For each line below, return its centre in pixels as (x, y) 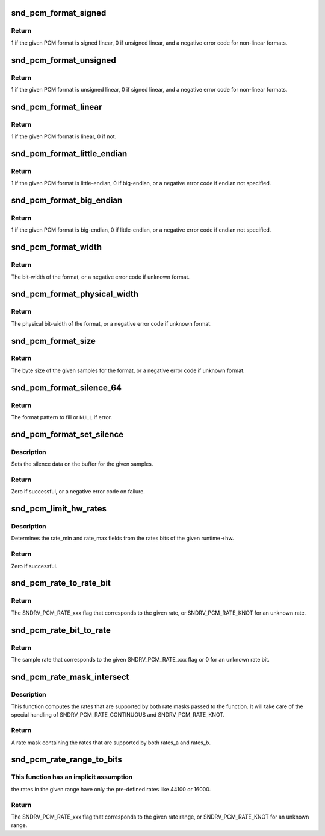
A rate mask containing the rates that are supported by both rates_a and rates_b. (111, 743)
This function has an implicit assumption (72, 777)
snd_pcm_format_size (54, 341)
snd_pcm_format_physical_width (75, 294)
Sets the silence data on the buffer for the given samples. (82, 464)
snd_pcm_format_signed (59, 13)
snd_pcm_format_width (57, 247)
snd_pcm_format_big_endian (67, 201)
